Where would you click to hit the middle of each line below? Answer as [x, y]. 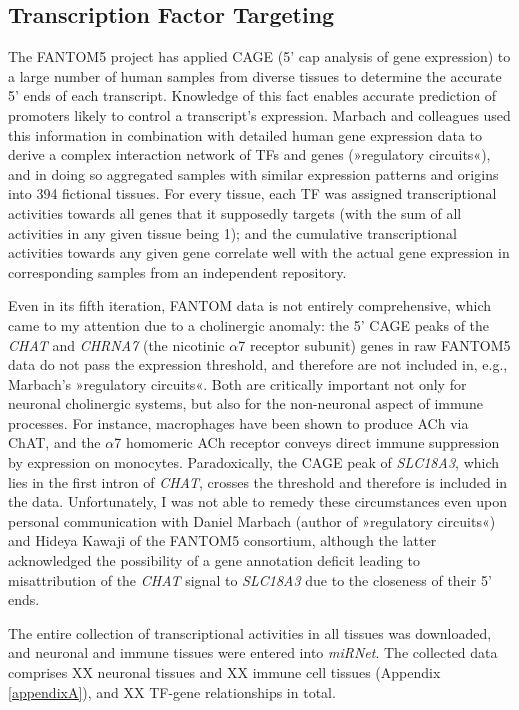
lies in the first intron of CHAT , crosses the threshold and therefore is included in [258, 481]
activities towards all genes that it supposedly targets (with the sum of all [235, 212]
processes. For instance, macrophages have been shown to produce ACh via [238, 422]
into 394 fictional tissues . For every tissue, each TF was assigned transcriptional [252, 193]
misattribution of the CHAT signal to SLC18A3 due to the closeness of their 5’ [250, 579]
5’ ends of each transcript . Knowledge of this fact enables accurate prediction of [252, 95]
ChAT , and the [54, 442]
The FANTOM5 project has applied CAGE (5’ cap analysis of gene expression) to [259, 56]
